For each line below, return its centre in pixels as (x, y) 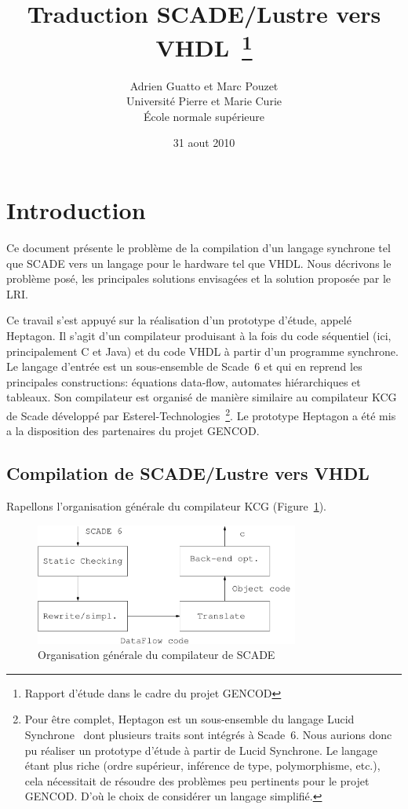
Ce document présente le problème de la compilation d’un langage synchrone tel (199, 247)
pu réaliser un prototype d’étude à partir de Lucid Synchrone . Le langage (201, 750)
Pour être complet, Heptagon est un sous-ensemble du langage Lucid (189, 719)
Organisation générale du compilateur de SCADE (157, 655)
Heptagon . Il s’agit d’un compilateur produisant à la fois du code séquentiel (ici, (199, 335)
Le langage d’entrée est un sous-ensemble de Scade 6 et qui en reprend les (184, 366)
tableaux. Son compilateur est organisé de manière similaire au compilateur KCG (202, 397)
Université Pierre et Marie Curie (204, 101)
